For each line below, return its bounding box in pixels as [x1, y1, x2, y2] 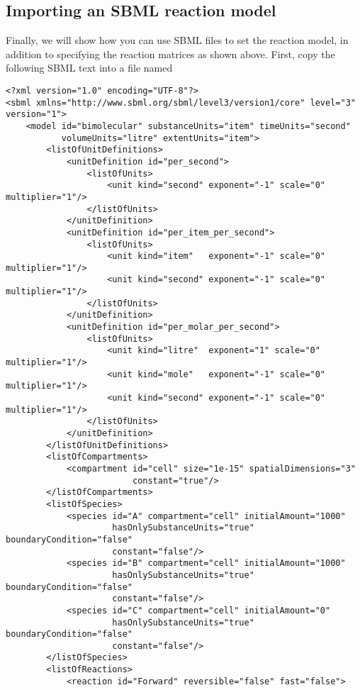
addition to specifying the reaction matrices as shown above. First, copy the [6, 46, 335, 61]
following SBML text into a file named [6, 60, 173, 75]
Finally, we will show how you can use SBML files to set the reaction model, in [6, 33, 349, 48]
